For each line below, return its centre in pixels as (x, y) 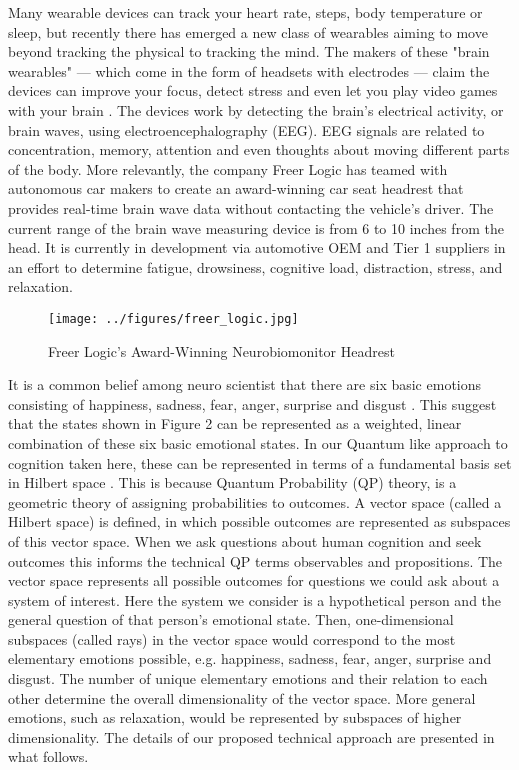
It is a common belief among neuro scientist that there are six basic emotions (245, 384)
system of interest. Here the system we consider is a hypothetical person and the (255, 599)
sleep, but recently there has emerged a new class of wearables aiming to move (248, 31)
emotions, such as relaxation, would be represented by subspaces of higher (235, 717)
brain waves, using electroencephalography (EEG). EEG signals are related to (246, 129)
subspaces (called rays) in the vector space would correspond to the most (232, 638)
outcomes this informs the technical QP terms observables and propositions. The (255, 560)
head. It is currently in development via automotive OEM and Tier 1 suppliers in (257, 247)
